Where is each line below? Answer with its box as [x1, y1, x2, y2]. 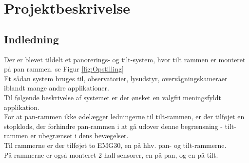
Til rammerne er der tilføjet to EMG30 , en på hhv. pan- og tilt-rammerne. [4, 140, 227, 150]
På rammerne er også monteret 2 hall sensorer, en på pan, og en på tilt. [4, 149, 218, 160]
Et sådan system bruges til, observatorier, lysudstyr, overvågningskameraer [4, 73, 228, 83]
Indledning [4, 31, 59, 46]
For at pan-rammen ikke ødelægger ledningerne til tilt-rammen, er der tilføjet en [4, 111, 245, 122]
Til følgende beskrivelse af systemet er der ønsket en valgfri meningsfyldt [4, 92, 221, 102]
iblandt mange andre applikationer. [4, 83, 109, 93]
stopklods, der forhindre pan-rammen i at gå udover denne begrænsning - [4, 121, 223, 131]
